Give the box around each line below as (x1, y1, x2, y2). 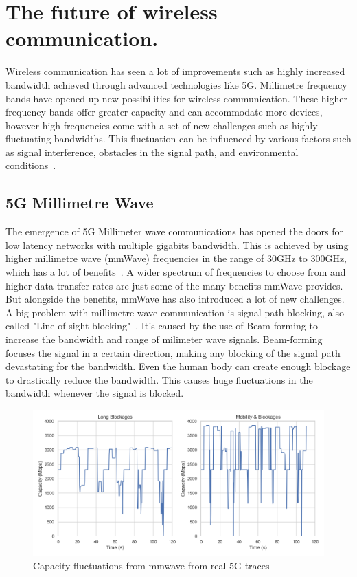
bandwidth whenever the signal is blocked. (5, 386, 184, 400)
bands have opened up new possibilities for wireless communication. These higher (5, 91, 348, 105)
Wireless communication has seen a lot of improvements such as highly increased (5, 64, 345, 78)
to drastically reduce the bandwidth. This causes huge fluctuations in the (5, 372, 313, 387)
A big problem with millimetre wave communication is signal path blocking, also (5, 305, 345, 319)
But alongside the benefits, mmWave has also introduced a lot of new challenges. (5, 292, 345, 306)
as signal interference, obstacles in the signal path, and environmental (5, 144, 299, 159)
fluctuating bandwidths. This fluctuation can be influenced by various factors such (5, 131, 352, 146)
